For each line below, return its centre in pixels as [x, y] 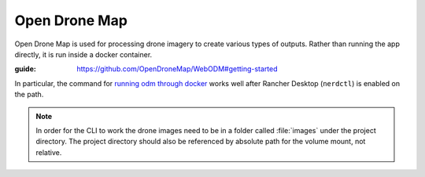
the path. [29, 95]
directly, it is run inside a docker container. [83, 54]
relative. [49, 152]
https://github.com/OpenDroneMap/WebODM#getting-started [177, 69]
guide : [26, 69]
